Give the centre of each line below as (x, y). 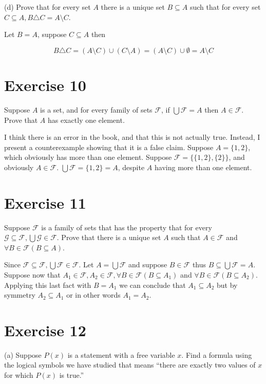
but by (227, 285)
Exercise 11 (45, 202)
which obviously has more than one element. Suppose (88, 157)
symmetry (20, 295)
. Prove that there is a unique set (109, 237)
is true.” (72, 375)
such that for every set (225, 7)
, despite (131, 167)
